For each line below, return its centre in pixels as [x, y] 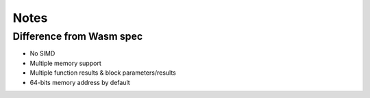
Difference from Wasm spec [78, 36]
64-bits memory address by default [80, 82]
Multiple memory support [66, 63]
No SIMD [42, 53]
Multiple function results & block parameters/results [103, 73]
